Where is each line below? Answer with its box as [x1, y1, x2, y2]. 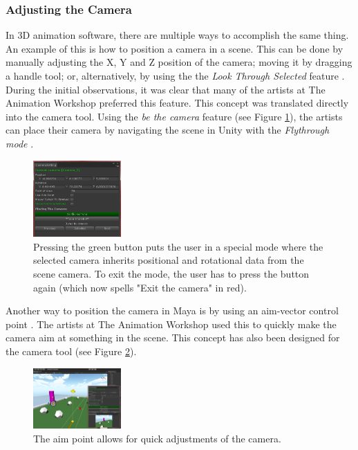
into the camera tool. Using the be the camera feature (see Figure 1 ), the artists [6, 109, 343, 123]
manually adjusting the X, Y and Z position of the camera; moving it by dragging [6, 55, 352, 69]
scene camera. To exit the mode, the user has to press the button [33, 266, 310, 280]
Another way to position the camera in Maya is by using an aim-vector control [6, 303, 339, 318]
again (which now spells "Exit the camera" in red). [33, 280, 247, 294]
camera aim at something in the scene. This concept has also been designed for [6, 330, 340, 345]
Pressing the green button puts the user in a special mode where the [33, 239, 323, 253]
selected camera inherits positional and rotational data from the [33, 253, 304, 267]
